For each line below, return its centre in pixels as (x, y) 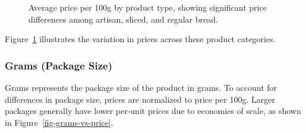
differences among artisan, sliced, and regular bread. (123, 19)
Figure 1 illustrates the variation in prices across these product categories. (140, 39)
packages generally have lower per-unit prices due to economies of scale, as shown (153, 111)
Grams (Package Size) (59, 65)
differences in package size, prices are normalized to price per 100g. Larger (140, 99)
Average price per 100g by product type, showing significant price (148, 7)
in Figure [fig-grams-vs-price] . (59, 122)
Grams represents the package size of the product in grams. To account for (141, 87)
